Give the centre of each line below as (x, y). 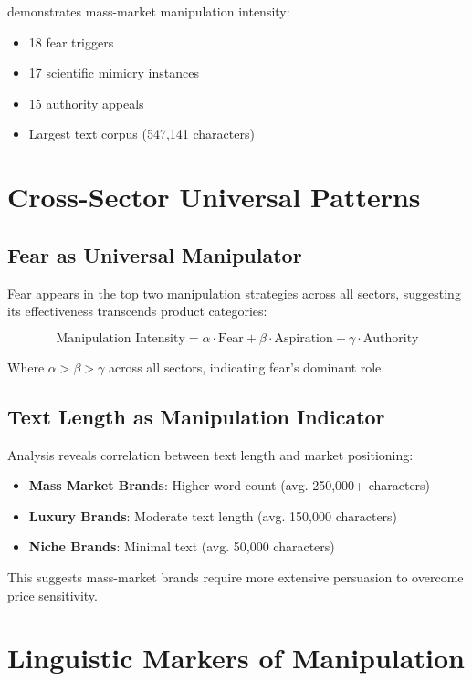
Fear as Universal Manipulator (155, 254)
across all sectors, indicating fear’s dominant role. (246, 367)
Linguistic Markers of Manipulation (236, 658)
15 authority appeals (86, 103)
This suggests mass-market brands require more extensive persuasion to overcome (236, 576)
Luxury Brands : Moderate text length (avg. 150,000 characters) (213, 515)
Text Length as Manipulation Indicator (196, 416)
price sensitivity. (52, 595)
